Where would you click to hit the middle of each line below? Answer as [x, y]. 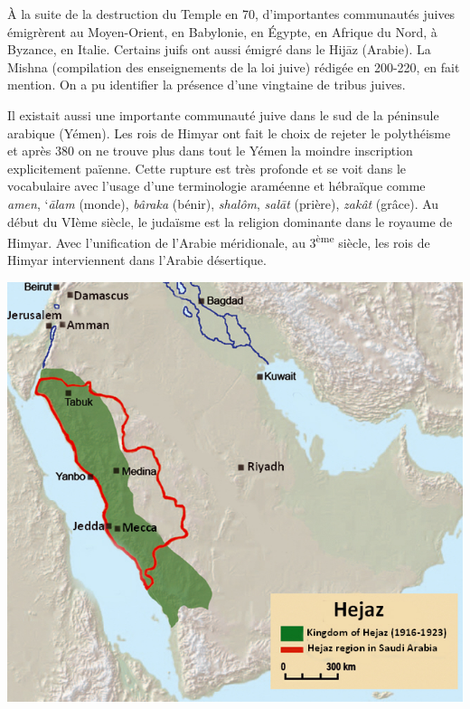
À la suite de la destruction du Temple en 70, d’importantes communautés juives [231, 14]
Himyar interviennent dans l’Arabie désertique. [137, 260]
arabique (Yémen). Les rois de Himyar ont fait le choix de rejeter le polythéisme [229, 132]
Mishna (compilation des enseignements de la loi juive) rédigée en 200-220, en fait [234, 66]
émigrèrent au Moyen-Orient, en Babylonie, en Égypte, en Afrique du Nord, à [222, 31]
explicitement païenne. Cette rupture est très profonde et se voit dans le [207, 168]
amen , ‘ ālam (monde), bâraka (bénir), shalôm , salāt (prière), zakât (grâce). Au [223, 203]
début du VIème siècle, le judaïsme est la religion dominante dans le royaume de [230, 221]
